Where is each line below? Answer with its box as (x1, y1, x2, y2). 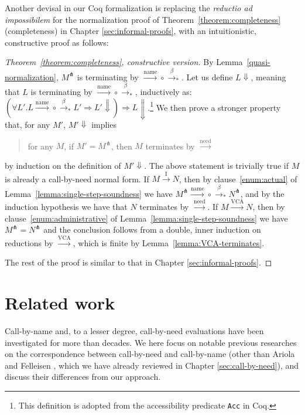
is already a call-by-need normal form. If (5, 172, 149, 185)
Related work (5, 291, 115, 315)
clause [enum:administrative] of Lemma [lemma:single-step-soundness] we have (5, 212, 288, 224)
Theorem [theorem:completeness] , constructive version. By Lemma (5, 56, 243, 68)
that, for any (5, 118, 50, 130)
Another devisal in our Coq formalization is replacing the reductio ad (5, 2, 252, 13)
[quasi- (246, 56, 270, 68)
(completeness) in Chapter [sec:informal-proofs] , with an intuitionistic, (5, 25, 256, 37)
